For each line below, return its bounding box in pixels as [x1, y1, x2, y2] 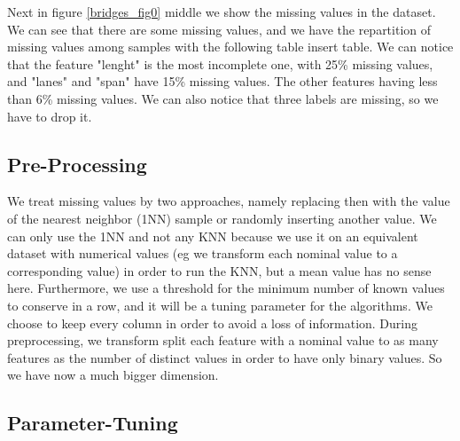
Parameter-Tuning [7, 409, 178, 437]
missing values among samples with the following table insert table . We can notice [7, 37, 454, 56]
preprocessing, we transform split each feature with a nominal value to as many [7, 331, 439, 350]
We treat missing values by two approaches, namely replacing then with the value [7, 192, 450, 210]
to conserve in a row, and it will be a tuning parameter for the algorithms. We [7, 295, 433, 314]
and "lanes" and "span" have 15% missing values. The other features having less [7, 72, 438, 91]
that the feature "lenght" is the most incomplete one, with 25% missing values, [7, 54, 433, 73]
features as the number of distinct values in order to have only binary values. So [7, 348, 442, 366]
